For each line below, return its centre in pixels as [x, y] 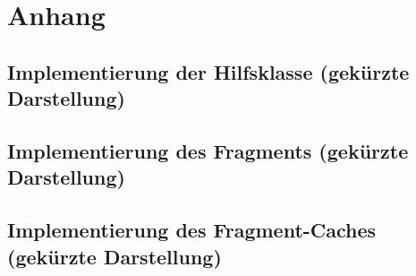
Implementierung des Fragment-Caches [192, 230]
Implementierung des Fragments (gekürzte [208, 150]
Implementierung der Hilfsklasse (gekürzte [208, 71]
